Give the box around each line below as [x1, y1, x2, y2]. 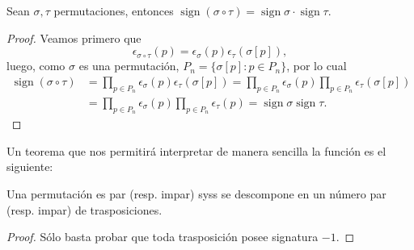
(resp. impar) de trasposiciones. [6, 201, 163, 218]
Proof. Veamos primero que [6, 29, 142, 46]
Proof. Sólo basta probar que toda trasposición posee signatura [6, 228, 319, 245]
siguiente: [6, 158, 53, 175]
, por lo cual [286, 57, 347, 74]
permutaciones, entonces [53, 2, 174, 19]
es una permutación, [78, 57, 180, 74]
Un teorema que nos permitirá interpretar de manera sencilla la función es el [6, 142, 387, 159]
